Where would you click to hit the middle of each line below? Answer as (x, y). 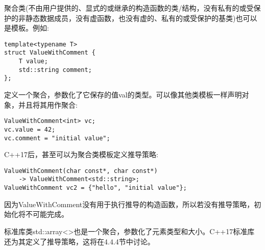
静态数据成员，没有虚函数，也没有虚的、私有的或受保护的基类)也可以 (141, 18)
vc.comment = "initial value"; (57, 138)
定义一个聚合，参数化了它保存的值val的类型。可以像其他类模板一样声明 (123, 95)
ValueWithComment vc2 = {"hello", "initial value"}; (95, 188)
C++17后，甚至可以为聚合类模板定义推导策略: (81, 154)
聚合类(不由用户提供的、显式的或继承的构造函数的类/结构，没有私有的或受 (129, 8)
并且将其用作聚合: (48, 104)
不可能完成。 (47, 214)
